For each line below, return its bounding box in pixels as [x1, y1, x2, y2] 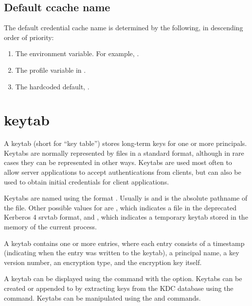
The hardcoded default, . [15, 81, 90, 91]
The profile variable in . [15, 64, 86, 75]
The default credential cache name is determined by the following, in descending [4, 22, 243, 33]
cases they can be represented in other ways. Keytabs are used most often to [4, 157, 232, 167]
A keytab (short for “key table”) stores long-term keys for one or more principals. [4, 138, 247, 148]
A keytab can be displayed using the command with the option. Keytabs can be [4, 273, 242, 284]
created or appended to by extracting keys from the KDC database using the [4, 283, 234, 293]
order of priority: [4, 32, 54, 42]
